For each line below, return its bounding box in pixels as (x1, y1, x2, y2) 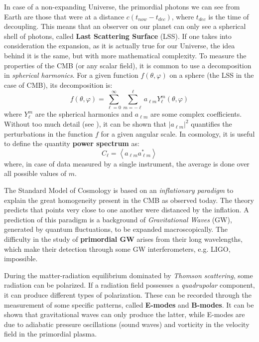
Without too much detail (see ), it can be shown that (4, 119, 167, 129)
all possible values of (4, 168, 67, 178)
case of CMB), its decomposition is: (4, 79, 113, 90)
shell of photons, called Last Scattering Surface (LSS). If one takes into (4, 30, 232, 41)
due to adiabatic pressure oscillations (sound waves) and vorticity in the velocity (4, 319, 250, 329)
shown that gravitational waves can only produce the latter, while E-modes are (4, 309, 245, 320)
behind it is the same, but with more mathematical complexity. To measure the (4, 50, 247, 60)
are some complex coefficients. (150, 109, 242, 119)
